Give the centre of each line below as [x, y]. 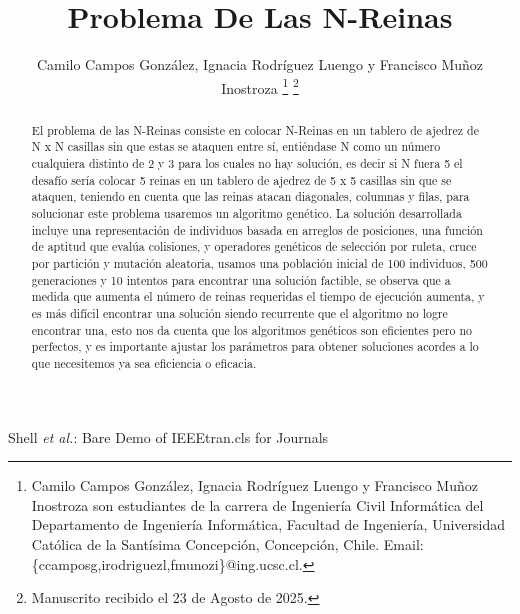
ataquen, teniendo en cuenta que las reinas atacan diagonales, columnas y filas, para [250, 196]
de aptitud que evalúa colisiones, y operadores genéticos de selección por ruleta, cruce [254, 246]
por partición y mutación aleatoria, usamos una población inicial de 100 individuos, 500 [259, 263]
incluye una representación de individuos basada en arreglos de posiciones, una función [257, 229]
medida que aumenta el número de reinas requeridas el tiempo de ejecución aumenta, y [258, 296]
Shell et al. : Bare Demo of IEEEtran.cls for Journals [168, 436]
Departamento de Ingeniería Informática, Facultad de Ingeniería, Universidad [268, 524]
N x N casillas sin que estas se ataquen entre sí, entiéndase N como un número [236, 146]
